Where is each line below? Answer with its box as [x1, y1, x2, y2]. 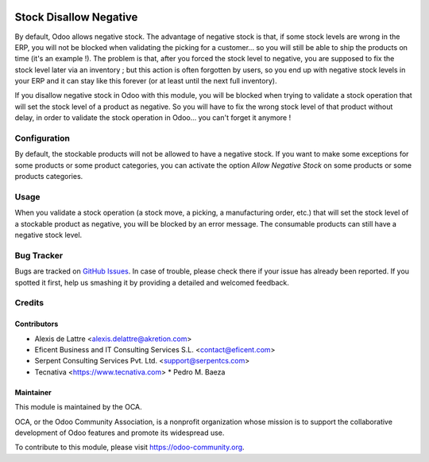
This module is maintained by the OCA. [14, 402, 142, 412]
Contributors [14, 319, 59, 329]
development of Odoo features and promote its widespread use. [14, 428, 225, 437]
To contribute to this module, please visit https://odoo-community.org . [14, 442, 245, 452]
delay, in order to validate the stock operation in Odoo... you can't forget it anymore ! [14, 113, 292, 122]
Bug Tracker [14, 250, 64, 261]
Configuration [14, 133, 71, 144]
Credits [14, 297, 44, 309]
